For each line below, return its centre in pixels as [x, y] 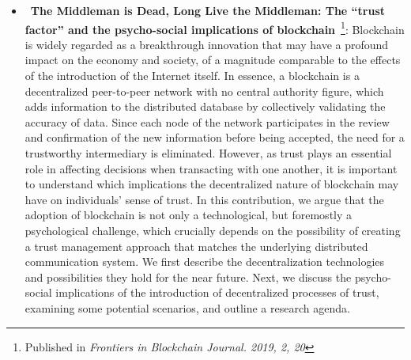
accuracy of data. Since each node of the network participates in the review [207, 121]
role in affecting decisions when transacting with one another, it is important [211, 168]
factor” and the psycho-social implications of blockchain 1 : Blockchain [215, 28]
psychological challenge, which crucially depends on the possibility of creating [213, 230]
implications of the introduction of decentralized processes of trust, [217, 292]
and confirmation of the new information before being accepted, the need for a [215, 137]
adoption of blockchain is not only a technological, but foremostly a [189, 215]
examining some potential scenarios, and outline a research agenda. [187, 307]
